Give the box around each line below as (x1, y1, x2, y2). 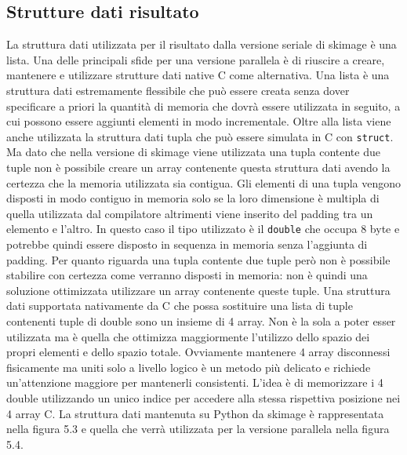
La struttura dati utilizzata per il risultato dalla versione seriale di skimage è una (6, 36, 397, 53)
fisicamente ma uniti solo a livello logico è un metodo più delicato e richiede (6, 359, 371, 375)
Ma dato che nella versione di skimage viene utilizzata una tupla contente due (6, 144, 380, 160)
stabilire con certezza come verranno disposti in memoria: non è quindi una (6, 267, 368, 283)
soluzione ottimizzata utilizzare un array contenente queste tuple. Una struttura (6, 282, 391, 298)
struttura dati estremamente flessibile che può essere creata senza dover (6, 82, 350, 98)
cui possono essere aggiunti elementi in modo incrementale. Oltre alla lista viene (6, 113, 391, 129)
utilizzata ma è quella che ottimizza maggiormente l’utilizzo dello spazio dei (6, 328, 370, 344)
